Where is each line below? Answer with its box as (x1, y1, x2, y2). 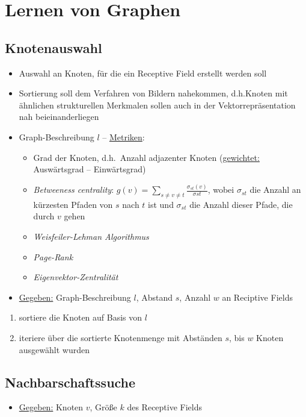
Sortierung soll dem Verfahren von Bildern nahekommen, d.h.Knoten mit (19, 87, 288, 99)
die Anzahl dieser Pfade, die (189, 198, 293, 210)
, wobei (207, 183, 234, 196)
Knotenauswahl (5, 38, 102, 57)
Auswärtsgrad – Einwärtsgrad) (33, 163, 146, 175)
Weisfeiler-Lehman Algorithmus (33, 230, 149, 243)
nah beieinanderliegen (19, 110, 99, 123)
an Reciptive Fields (222, 290, 293, 303)
